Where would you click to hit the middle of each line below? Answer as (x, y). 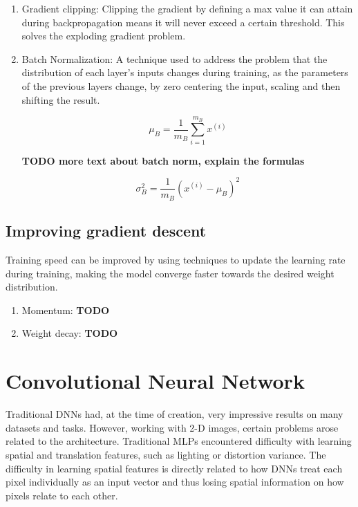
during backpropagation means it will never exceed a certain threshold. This (183, 22)
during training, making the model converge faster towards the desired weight (170, 273)
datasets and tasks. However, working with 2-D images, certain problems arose (172, 427)
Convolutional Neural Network (155, 381)
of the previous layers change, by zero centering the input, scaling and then (181, 85)
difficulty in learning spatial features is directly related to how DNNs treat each (174, 468)
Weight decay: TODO (70, 333)
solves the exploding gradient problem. (104, 36)
